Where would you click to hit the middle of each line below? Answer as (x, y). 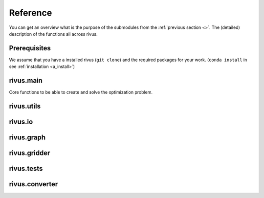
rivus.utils (25, 106)
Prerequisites (30, 48)
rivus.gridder (30, 153)
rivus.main (26, 81)
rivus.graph (27, 137)
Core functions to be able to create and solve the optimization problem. (81, 92)
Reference (31, 13)
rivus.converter (33, 184)
